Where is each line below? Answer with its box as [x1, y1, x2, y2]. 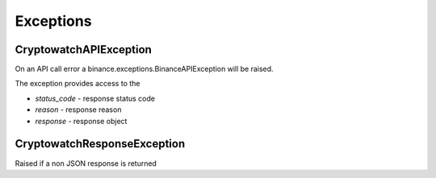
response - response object [35, 116, 128, 126]
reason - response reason [35, 105, 122, 114]
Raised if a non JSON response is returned [15, 158, 157, 168]
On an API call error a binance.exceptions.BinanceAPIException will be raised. [15, 64, 274, 74]
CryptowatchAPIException [15, 43, 153, 56]
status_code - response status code [35, 93, 155, 103]
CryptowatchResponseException [15, 137, 186, 151]
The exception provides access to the [15, 79, 140, 89]
